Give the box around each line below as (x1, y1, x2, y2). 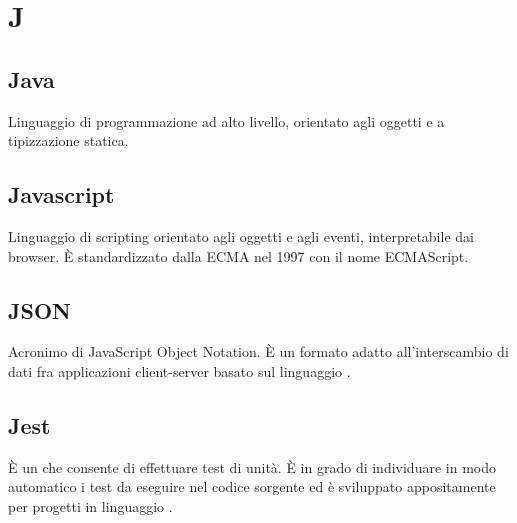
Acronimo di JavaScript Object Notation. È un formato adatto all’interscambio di (8, 341, 509, 362)
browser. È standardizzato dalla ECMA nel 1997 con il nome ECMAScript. (8, 245, 469, 266)
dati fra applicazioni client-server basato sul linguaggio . (8, 360, 351, 381)
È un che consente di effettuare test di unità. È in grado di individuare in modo (8, 456, 496, 477)
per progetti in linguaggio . (8, 495, 173, 516)
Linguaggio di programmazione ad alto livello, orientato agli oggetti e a (8, 110, 445, 131)
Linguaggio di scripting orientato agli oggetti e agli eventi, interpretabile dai (8, 225, 474, 246)
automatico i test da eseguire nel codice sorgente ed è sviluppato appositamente (8, 476, 496, 497)
